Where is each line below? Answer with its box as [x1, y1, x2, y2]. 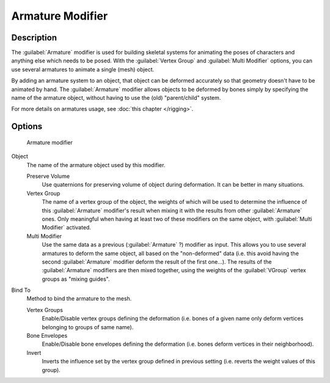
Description [11, 32, 57, 43]
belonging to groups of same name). [42, 323, 134, 330]
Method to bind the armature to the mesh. [26, 295, 132, 302]
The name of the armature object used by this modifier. [26, 161, 166, 168]
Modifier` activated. [42, 224, 92, 231]
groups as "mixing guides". [42, 275, 110, 283]
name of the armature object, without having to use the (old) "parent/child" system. [11, 94, 221, 102]
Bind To [11, 286, 31, 294]
